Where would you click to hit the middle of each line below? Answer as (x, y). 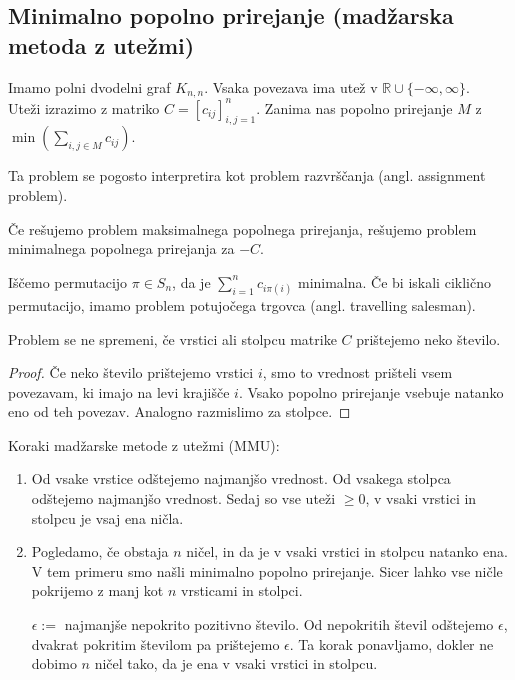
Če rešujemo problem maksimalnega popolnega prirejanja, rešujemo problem (242, 228)
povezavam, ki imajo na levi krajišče (119, 391)
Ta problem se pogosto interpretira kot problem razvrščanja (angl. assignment (247, 175)
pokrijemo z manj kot (97, 590)
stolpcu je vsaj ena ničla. (107, 517)
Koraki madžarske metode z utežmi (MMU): (144, 444)
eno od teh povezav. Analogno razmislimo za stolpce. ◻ (179, 411)
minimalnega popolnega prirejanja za (121, 248)
